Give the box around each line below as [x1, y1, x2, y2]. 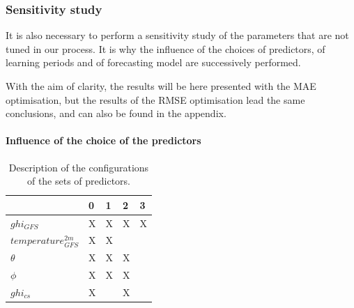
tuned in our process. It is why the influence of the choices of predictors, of [6, 41, 325, 56]
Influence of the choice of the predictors [6, 133, 201, 148]
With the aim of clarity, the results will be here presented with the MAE [6, 79, 316, 93]
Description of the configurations [8, 160, 149, 174]
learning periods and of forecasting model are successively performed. [6, 55, 301, 70]
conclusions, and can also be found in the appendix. [6, 106, 226, 121]
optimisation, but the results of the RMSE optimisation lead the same [6, 92, 305, 107]
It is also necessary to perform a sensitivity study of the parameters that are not [6, 28, 349, 43]
